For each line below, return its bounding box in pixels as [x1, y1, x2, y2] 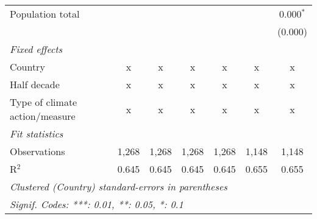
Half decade [10, 77, 60, 91]
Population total [10, 7, 80, 21]
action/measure [10, 109, 76, 123]
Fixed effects [10, 42, 63, 56]
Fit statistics [10, 127, 63, 141]
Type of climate [10, 95, 77, 109]
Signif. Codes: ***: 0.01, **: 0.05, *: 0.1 [10, 197, 183, 211]
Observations [10, 144, 65, 158]
